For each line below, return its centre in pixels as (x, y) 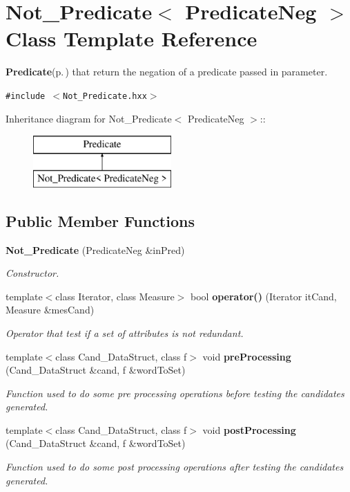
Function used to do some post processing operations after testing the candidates (175, 467)
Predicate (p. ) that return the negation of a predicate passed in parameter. (167, 72)
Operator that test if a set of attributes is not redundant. (125, 332)
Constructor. (32, 273)
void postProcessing (249, 429)
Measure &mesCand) (50, 310)
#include (26, 96)
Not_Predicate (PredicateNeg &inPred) (95, 249)
